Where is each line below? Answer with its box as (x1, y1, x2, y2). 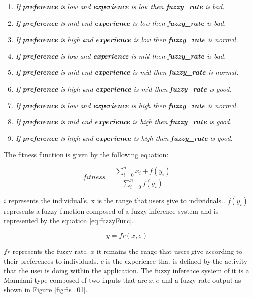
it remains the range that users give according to (96, 246, 243, 256)
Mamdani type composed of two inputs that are (4, 275, 147, 285)
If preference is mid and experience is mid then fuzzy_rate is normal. (15, 67, 239, 77)
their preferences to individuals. (4, 255, 99, 266)
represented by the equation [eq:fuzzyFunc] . (4, 215, 134, 226)
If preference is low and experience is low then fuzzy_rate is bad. (15, 1, 225, 11)
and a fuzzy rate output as (161, 275, 241, 285)
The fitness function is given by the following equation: (4, 149, 169, 160)
